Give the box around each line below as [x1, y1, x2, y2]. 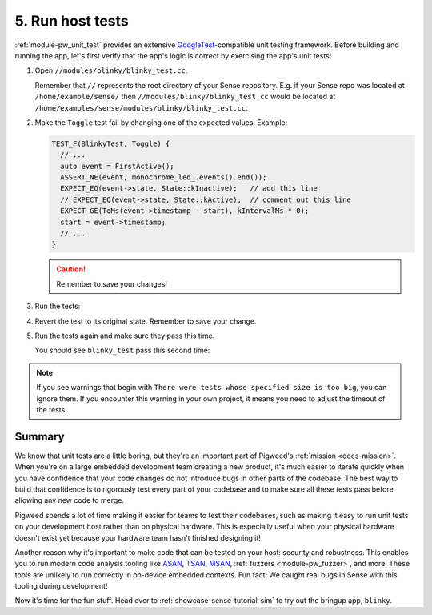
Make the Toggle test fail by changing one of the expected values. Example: [34, 117, 288, 127]
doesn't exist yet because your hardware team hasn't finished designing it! [14, 533, 262, 542]
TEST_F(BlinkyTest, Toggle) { [51, 139, 170, 148]
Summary [14, 429, 65, 444]
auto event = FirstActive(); [60, 161, 175, 171]
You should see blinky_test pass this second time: [34, 345, 210, 356]
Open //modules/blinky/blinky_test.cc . [34, 66, 188, 75]
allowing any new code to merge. [14, 496, 124, 505]
